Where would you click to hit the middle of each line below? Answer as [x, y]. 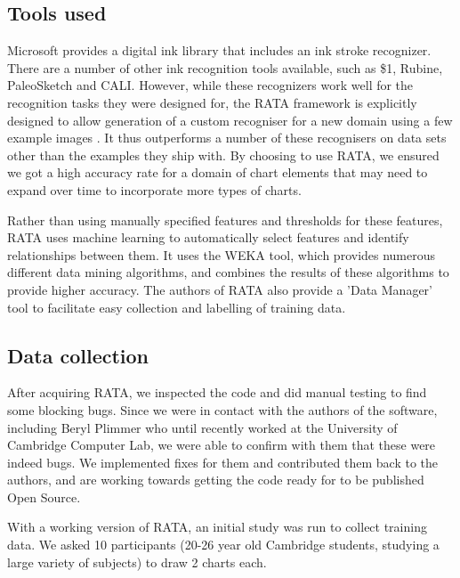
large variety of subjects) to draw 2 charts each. [137, 562]
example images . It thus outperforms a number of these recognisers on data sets [227, 138]
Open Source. [44, 497]
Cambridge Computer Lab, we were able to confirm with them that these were [222, 445]
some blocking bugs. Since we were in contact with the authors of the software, [222, 409]
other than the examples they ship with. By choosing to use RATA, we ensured [223, 155]
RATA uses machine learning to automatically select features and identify [208, 237]
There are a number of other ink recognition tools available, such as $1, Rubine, [225, 67]
